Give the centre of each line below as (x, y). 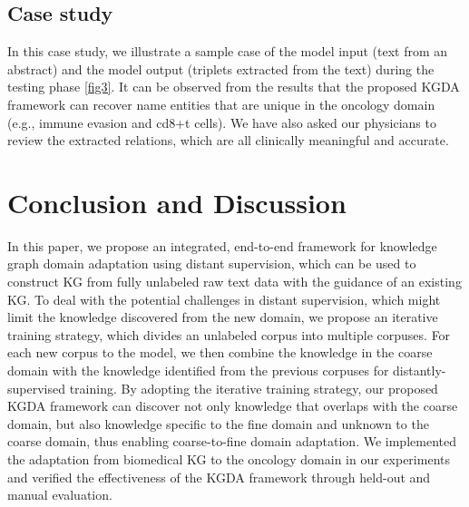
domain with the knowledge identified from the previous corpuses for (198, 370)
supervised (36, 388)
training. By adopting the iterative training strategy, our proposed (254, 388)
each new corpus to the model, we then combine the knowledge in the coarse (220, 352)
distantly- (420, 370)
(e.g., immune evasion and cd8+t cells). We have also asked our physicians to (222, 122)
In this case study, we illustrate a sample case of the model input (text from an (228, 51)
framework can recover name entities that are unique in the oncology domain (221, 104)
